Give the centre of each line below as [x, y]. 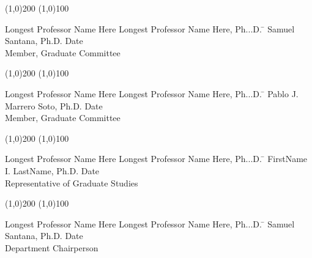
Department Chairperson [52, 247]
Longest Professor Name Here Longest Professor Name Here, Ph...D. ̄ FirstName [156, 159]
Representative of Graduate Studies [72, 182]
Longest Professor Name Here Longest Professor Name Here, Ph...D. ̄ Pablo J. [152, 93]
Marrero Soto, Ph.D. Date [54, 105]
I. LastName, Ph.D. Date [52, 170]
